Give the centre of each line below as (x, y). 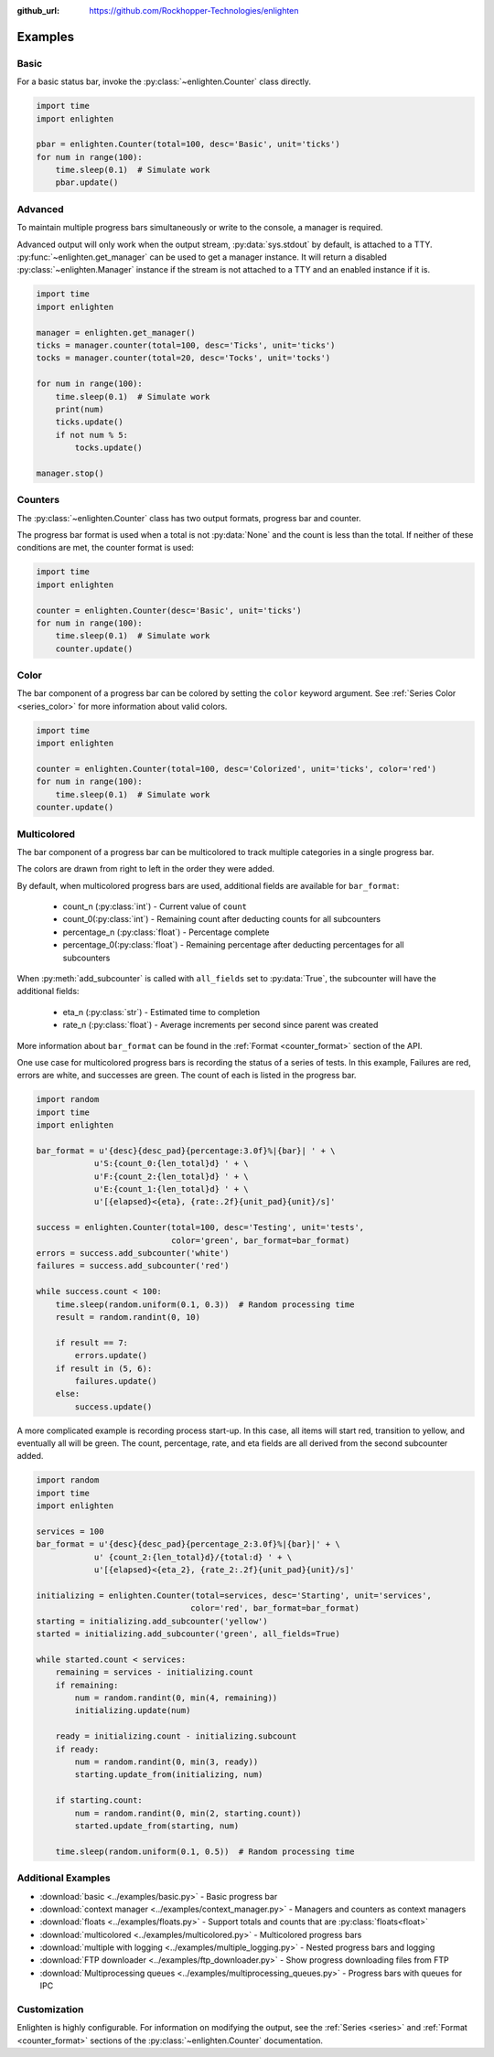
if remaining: (87, 1685)
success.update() (113, 1407)
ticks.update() (89, 422)
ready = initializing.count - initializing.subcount (176, 1736)
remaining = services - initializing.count (154, 1672)
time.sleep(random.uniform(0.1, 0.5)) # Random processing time (205, 1851)
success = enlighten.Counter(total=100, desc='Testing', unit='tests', (200, 1227)
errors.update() (111, 1355)
